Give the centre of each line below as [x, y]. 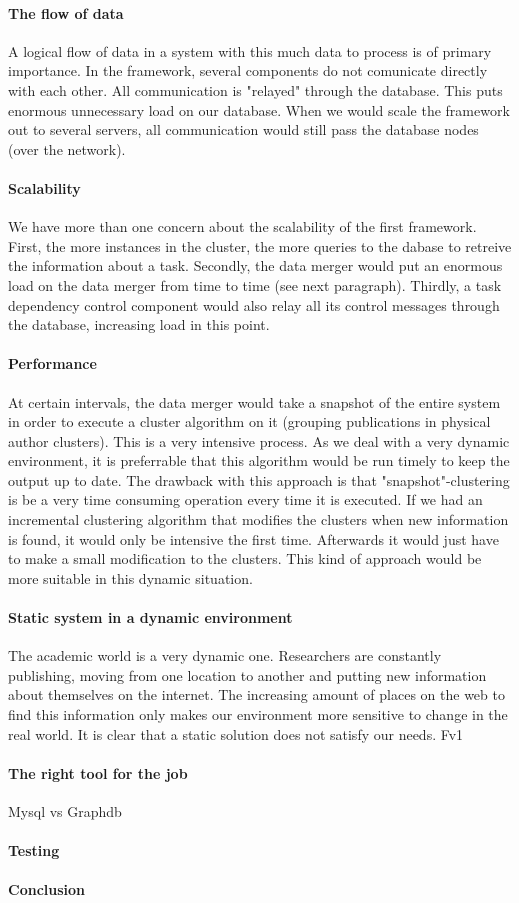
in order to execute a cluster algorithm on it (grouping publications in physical [249, 421]
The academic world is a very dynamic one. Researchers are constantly [225, 655]
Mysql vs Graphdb [65, 811]
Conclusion [47, 889]
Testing [34, 850]
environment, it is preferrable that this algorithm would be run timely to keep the [259, 460]
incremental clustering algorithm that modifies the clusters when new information [258, 519]
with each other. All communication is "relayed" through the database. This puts [255, 89]
